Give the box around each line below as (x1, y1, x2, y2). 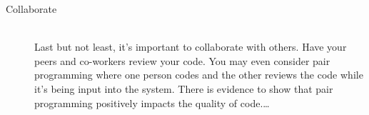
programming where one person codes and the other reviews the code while (34, 67, 363, 82)
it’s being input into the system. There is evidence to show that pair (34, 81, 333, 96)
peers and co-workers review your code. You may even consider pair (34, 53, 330, 68)
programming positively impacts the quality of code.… (34, 95, 270, 110)
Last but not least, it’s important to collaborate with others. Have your (34, 39, 347, 54)
